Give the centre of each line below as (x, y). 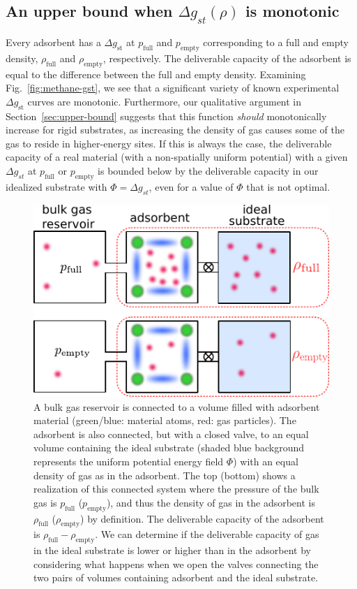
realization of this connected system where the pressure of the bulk (176, 489)
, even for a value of (191, 186)
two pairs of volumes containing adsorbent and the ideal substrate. (176, 577)
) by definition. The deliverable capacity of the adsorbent (202, 518)
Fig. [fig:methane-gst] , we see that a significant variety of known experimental (173, 88)
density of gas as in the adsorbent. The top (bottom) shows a (165, 475)
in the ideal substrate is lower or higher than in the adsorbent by (172, 550)
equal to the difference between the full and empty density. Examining (156, 74)
